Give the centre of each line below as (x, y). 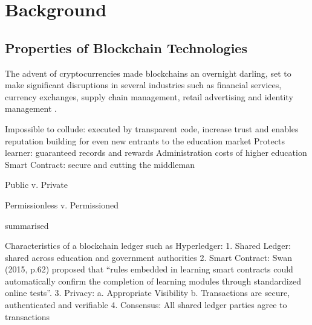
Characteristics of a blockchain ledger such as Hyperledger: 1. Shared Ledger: (148, 246)
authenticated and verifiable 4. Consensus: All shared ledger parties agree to (146, 305)
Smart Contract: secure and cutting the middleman (100, 164)
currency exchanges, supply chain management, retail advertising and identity (149, 96)
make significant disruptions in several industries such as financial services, (143, 85)
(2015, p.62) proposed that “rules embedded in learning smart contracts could (149, 269)
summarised (27, 225)
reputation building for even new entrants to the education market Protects (145, 140)
